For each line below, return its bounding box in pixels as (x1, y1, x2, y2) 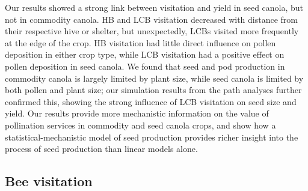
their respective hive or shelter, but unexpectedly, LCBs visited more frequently (5, 25, 299, 37)
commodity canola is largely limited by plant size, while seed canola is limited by (5, 71, 304, 84)
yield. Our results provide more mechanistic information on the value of (5, 107, 269, 120)
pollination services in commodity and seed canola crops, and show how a (5, 118, 276, 131)
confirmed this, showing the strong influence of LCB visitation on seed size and (5, 95, 297, 108)
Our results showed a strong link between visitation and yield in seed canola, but (5, 1, 304, 13)
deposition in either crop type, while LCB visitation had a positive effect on (5, 48, 285, 61)
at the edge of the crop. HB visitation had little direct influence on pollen (5, 36, 276, 49)
